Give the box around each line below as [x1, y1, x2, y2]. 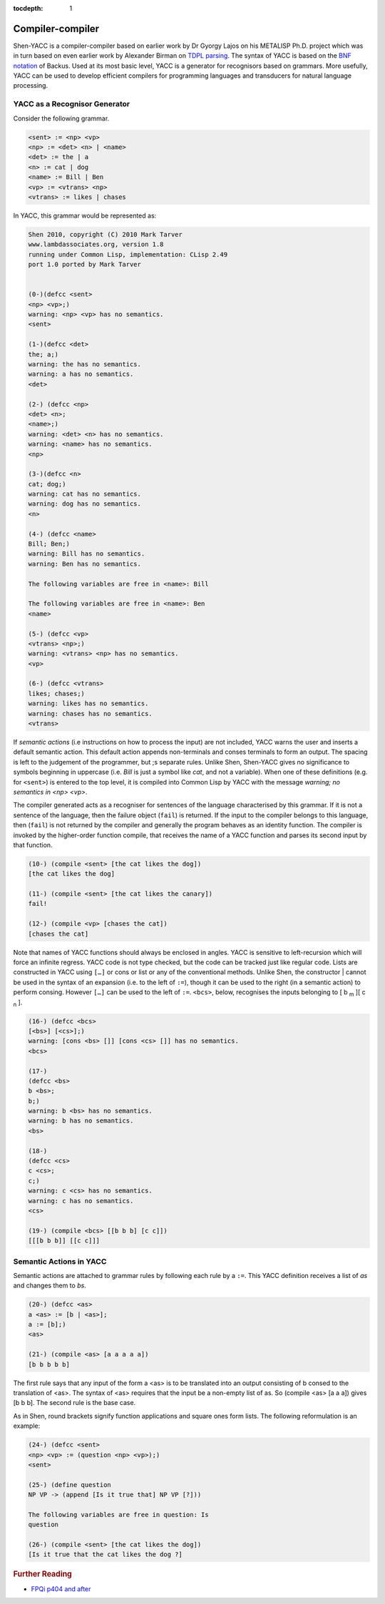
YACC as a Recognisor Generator [13, 99, 130, 109]
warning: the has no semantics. [28, 360, 142, 368]
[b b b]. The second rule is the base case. [13, 1399, 136, 1407]
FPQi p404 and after [31, 1584, 91, 1593]
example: [13, 1421, 41, 1430]
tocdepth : [13, 4, 43, 12]
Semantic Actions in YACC [13, 1256, 107, 1266]
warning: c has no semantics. [28, 1197, 134, 1205]
